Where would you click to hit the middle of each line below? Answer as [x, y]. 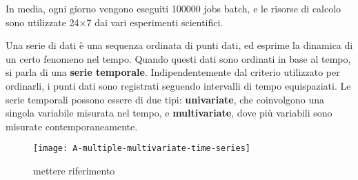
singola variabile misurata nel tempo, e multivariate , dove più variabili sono [169, 113]
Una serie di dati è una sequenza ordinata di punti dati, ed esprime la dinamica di [179, 45]
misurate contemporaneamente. [72, 126]
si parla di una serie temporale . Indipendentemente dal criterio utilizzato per [173, 72]
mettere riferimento [74, 170]
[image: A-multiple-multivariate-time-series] [142, 149]
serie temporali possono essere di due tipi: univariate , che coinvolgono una [165, 99]
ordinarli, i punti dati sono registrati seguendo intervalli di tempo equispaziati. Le [178, 85]
